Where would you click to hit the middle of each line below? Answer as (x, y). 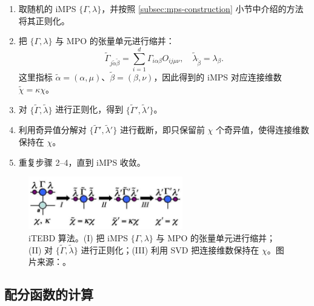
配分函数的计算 (49, 294)
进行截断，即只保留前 (162, 130)
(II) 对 (41, 249)
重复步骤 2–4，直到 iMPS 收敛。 (82, 162)
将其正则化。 (44, 20)
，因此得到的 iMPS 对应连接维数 (218, 77)
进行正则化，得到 (89, 109)
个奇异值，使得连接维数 (262, 130)
